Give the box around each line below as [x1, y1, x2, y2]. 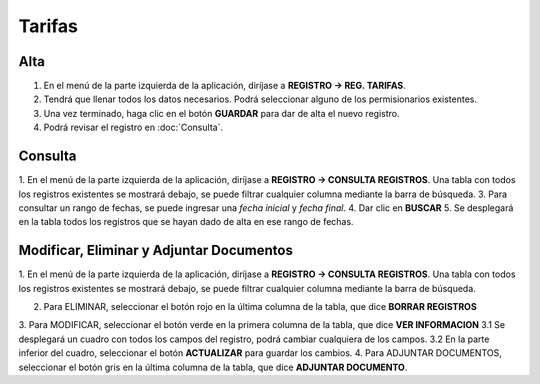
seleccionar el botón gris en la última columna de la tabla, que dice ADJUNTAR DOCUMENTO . [18, 361, 408, 373]
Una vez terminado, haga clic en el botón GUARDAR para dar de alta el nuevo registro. [43, 107, 400, 119]
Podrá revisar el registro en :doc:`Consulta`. [43, 121, 224, 134]
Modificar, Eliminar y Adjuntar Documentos [18, 242, 294, 259]
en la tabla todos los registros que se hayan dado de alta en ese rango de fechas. [18, 216, 354, 228]
